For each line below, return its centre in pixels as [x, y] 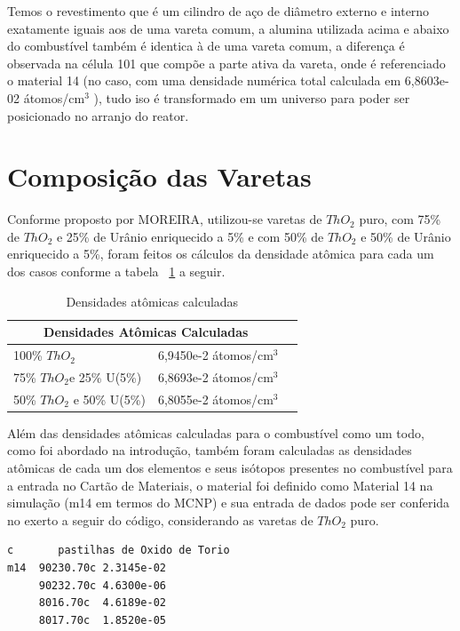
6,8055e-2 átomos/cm [215, 399]
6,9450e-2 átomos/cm [215, 355]
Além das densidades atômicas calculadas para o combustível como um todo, [216, 432]
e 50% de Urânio [406, 236]
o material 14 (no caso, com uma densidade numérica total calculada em [204, 80]
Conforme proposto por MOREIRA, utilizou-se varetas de [165, 219]
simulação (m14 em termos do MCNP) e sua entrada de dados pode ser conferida [229, 503]
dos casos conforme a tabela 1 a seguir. [116, 272]
